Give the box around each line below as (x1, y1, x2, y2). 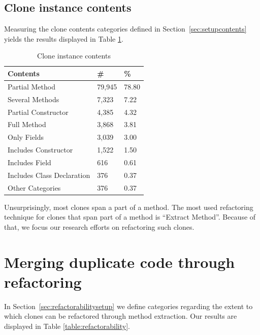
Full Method (8, 119, 46, 130)
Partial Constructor (8, 106, 69, 117)
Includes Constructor (8, 144, 73, 155)
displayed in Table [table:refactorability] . (4, 320, 130, 331)
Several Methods (8, 94, 59, 104)
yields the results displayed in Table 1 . (4, 33, 123, 44)
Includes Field (8, 157, 51, 167)
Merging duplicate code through (4, 251, 235, 272)
